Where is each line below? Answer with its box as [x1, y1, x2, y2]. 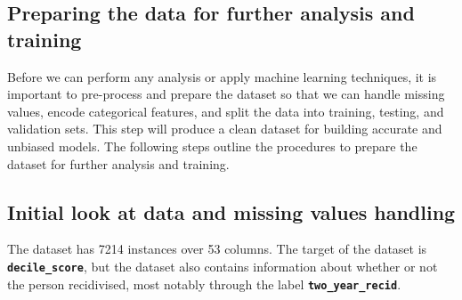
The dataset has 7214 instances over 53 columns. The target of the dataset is [7, 239, 427, 258]
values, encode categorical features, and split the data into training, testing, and [7, 101, 444, 120]
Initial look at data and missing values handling [7, 198, 456, 225]
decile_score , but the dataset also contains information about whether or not [7, 256, 438, 275]
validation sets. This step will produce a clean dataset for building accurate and [7, 119, 442, 138]
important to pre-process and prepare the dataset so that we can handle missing [7, 85, 445, 103]
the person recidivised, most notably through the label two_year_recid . [7, 274, 401, 293]
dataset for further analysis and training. [7, 154, 230, 173]
